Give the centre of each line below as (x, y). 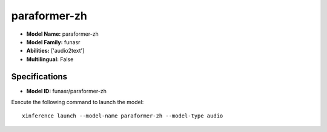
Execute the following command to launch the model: (78, 102)
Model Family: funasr (53, 42)
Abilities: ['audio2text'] (55, 51)
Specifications (39, 77)
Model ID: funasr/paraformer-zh (67, 91)
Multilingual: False (50, 59)
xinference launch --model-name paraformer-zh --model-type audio (123, 116)
